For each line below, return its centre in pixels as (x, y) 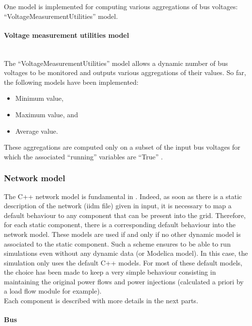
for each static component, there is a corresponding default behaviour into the (120, 225)
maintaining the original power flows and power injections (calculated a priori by (124, 281)
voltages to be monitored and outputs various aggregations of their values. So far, (125, 72)
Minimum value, (39, 98)
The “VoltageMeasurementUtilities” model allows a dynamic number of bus (116, 63)
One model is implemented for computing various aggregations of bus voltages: (121, 6)
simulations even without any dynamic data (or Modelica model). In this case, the (126, 253)
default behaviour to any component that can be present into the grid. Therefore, (125, 215)
